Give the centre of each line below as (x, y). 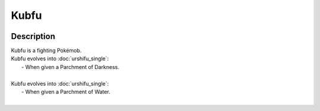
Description (33, 36)
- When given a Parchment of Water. (66, 92)
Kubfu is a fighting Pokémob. (46, 51)
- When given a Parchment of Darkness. (71, 67)
